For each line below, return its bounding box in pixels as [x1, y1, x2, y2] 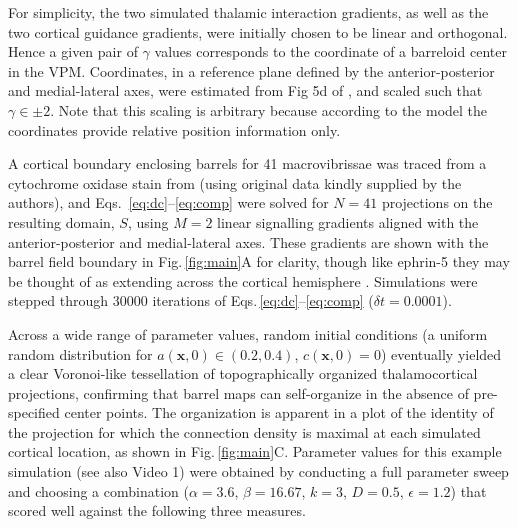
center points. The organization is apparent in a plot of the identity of [64, 402, 494, 423]
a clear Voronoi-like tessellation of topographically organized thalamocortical [8, 363, 478, 384]
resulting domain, [8, 211, 115, 232]
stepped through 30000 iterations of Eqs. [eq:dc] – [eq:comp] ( [8, 290, 374, 311]
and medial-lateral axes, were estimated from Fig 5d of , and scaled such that [8, 80, 483, 101]
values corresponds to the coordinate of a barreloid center [154, 41, 507, 62]
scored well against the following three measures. [8, 500, 306, 521]
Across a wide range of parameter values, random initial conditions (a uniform [8, 323, 488, 344]
